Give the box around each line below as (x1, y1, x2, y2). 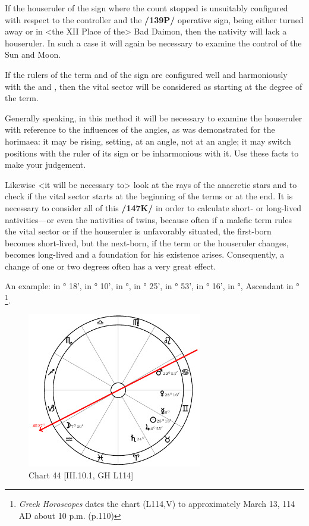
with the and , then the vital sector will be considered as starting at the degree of (5, 80, 302, 92)
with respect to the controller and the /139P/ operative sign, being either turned (5, 13, 304, 26)
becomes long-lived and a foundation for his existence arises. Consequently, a (5, 248, 285, 261)
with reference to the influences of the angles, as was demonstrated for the (5, 123, 275, 136)
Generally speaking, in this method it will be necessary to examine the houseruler (5, 111, 302, 124)
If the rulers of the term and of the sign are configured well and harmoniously (5, 68, 288, 80)
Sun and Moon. (5, 48, 61, 61)
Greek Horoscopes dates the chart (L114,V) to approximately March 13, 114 (18, 497, 295, 510)
